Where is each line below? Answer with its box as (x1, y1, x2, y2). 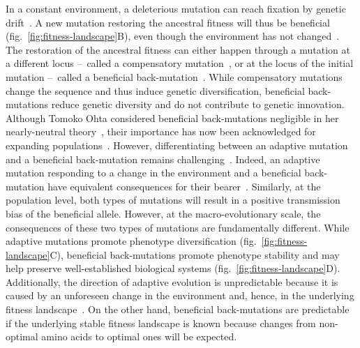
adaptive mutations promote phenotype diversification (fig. (6, 234, 257, 248)
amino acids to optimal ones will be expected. (41, 329, 237, 344)
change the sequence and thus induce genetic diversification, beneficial (6, 83, 305, 98)
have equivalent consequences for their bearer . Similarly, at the (47, 179, 321, 193)
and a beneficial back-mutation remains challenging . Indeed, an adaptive (6, 151, 320, 166)
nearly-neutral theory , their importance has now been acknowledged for (6, 124, 316, 139)
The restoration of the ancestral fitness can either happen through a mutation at (6, 42, 351, 56)
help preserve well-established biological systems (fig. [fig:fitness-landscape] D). (6, 261, 340, 275)
